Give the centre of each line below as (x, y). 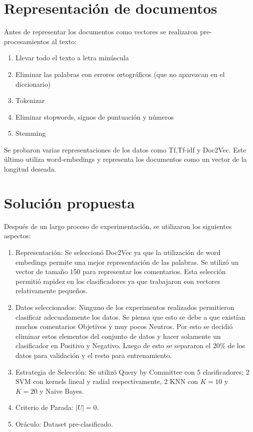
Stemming (31, 133)
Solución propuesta (69, 202)
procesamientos (27, 41)
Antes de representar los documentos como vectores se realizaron (101, 32)
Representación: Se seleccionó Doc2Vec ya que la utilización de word (118, 252)
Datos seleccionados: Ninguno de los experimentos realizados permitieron (125, 307)
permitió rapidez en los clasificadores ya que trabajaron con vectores (118, 281)
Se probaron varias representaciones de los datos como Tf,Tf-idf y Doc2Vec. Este (125, 149)
